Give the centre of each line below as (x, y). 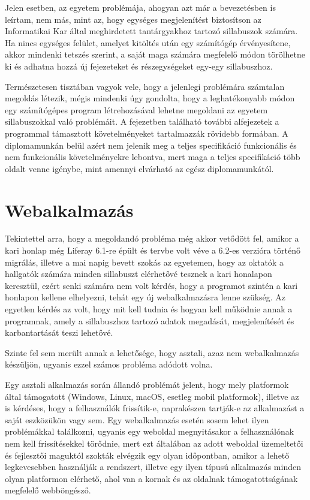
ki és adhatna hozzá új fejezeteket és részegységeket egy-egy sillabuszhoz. (139, 66)
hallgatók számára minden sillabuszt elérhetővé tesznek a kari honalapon (139, 274)
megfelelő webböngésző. (48, 490)
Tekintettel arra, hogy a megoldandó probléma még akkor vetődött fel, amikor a (152, 238)
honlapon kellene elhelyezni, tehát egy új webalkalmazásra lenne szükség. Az (145, 297)
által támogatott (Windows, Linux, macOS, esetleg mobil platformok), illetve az (152, 396)
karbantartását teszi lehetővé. (59, 332)
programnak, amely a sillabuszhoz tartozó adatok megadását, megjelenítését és (150, 320)
